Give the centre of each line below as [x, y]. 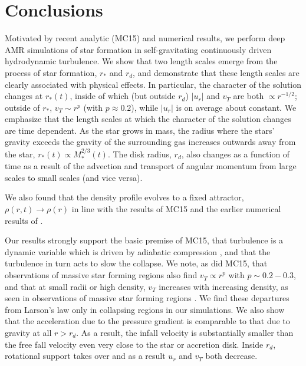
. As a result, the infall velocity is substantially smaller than [185, 333]
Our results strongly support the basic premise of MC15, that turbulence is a [144, 240]
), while [145, 107]
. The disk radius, [139, 154]
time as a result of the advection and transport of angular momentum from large [151, 166]
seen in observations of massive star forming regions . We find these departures [147, 298]
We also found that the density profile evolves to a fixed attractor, [124, 197]
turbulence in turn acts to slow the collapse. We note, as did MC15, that [136, 263]
